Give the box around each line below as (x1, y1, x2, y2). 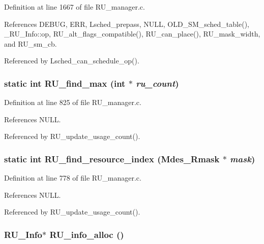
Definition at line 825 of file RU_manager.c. (4, 97, 141, 108)
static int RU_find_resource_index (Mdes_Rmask (4, 152, 220, 165)
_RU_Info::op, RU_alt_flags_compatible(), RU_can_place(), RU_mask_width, (4, 28, 260, 39)
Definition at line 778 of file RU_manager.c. (4, 172, 141, 183)
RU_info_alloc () (49, 228, 124, 240)
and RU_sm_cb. (4, 38, 57, 49)
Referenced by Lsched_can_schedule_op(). (4, 55, 139, 66)
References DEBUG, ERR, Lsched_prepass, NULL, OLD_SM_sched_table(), (4, 18, 249, 29)
